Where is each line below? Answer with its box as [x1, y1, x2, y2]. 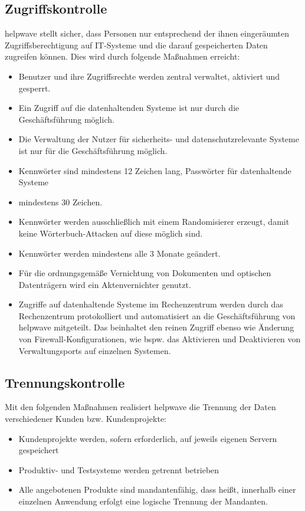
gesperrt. [18, 81, 51, 94]
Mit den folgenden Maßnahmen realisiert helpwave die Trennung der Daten [5, 401, 276, 413]
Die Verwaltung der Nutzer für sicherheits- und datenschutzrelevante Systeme [18, 133, 299, 145]
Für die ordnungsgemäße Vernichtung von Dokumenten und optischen [18, 267, 271, 279]
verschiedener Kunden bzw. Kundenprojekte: [5, 412, 167, 425]
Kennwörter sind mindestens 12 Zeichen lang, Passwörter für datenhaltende [18, 164, 291, 176]
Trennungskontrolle [5, 373, 125, 391]
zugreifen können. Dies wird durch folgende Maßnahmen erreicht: [5, 50, 240, 63]
